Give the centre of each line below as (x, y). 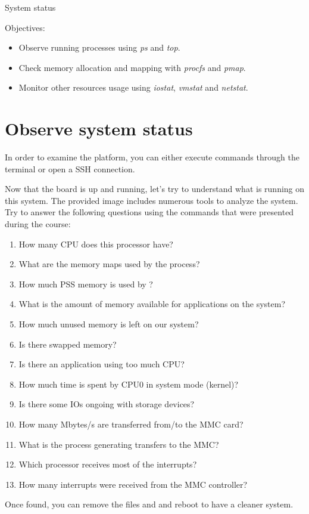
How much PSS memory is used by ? (86, 284)
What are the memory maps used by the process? (109, 264)
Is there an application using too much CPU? (102, 364)
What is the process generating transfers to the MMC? (119, 444)
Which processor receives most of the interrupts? (108, 464)
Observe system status (99, 128)
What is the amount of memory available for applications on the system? (152, 304)
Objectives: (25, 27)
